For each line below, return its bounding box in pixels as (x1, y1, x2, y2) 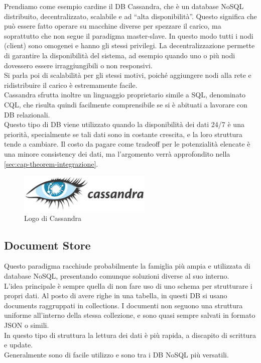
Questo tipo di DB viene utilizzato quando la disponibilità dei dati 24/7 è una (4, 119, 244, 130)
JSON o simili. (4, 320, 49, 330)
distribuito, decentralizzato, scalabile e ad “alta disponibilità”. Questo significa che (4, 11, 257, 21)
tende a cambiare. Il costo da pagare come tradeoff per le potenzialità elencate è (4, 139, 250, 149)
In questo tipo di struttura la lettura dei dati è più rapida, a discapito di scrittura (4, 329, 256, 340)
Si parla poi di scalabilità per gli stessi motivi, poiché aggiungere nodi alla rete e (4, 70, 251, 80)
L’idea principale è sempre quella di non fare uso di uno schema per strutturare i (4, 280, 252, 291)
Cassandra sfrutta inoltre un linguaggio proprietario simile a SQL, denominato (4, 89, 246, 100)
